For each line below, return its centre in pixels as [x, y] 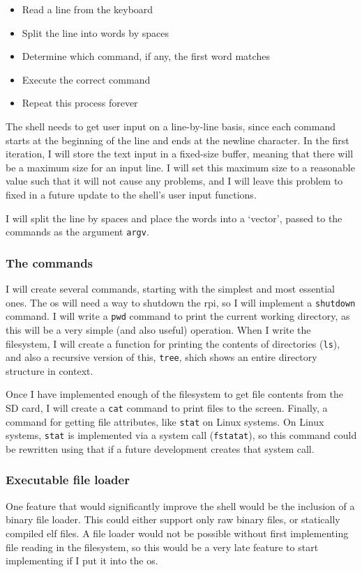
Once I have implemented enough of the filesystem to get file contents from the [174, 394]
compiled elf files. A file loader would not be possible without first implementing [177, 533]
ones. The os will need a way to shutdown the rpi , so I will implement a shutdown [181, 302]
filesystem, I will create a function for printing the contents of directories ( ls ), [173, 343]
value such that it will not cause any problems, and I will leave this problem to [174, 181]
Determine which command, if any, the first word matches [146, 56]
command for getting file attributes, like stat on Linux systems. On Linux [165, 421]
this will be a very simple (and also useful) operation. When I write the [158, 329]
